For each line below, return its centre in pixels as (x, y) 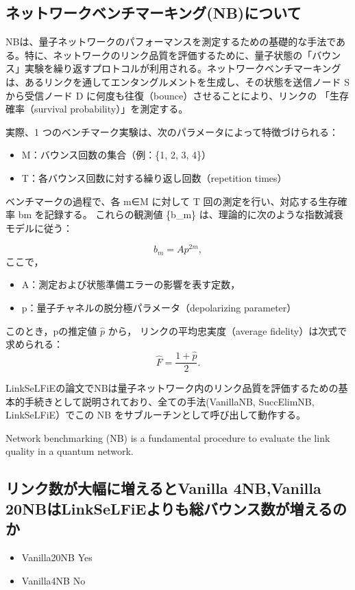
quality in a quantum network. (70, 451)
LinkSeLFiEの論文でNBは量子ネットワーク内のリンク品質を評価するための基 (177, 388)
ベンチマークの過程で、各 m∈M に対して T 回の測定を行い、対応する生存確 (176, 201)
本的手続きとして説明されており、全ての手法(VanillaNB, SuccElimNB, (160, 401)
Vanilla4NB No (53, 580)
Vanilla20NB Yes (57, 557)
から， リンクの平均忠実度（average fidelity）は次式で (228, 330)
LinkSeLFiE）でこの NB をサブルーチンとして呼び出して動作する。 (156, 415)
